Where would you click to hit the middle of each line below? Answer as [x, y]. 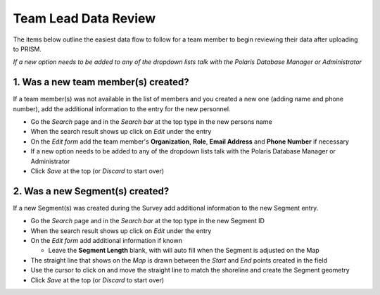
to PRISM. [27, 49]
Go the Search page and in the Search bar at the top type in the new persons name [151, 122]
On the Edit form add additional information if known [107, 241]
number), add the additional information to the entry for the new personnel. [122, 108]
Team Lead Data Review [84, 18]
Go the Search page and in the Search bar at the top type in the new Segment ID [148, 221]
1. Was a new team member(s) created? [101, 82]
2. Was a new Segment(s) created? [91, 191]
